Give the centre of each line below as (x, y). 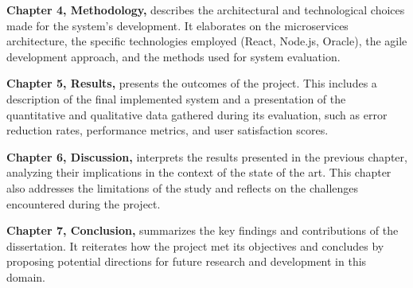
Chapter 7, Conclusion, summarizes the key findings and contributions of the (203, 230)
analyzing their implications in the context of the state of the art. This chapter (199, 172)
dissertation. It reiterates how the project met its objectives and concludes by (195, 245)
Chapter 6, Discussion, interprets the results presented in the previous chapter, (207, 156)
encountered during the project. (84, 203)
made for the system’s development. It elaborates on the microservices (177, 25)
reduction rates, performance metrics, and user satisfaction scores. (168, 130)
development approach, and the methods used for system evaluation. (173, 56)
